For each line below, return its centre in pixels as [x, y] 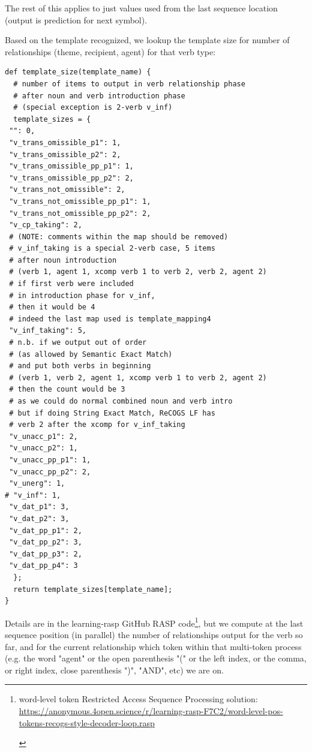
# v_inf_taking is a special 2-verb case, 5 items [112, 249]
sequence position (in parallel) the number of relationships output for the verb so [154, 634]
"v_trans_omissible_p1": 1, [65, 142]
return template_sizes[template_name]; [93, 589]
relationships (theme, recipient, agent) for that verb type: [110, 51]
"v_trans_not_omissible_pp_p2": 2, [80, 213]
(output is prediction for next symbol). [76, 19]
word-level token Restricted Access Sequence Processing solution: [138, 699]
